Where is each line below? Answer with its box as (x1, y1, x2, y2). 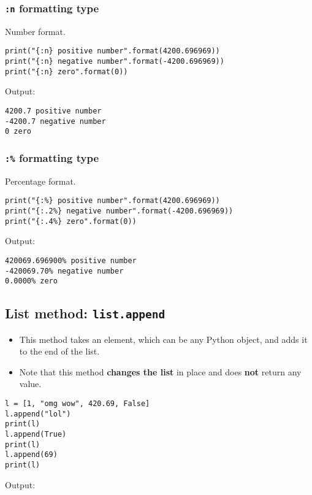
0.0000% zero (5, 277, 58, 286)
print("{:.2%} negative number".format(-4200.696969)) (5, 206, 234, 215)
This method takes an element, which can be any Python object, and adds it (19, 332, 308, 345)
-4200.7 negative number (5, 117, 106, 126)
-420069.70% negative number (5, 266, 124, 275)
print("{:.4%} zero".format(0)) (5, 217, 137, 226)
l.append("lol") (5, 409, 71, 418)
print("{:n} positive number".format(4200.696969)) (5, 47, 220, 56)
